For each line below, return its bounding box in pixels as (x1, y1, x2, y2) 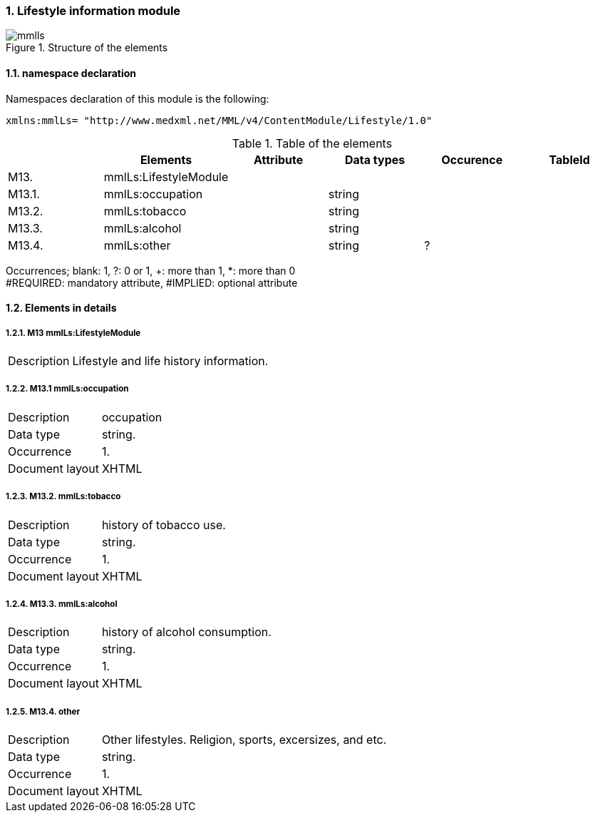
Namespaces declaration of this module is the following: (6, 92, 269, 105)
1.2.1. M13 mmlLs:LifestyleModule (6, 327, 141, 338)
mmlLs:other (103, 237, 171, 252)
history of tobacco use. (101, 517, 226, 532)
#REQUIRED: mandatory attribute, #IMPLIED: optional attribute (6, 276, 298, 289)
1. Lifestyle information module (6, 4, 181, 18)
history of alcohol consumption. (101, 625, 271, 640)
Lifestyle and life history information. (72, 353, 269, 368)
